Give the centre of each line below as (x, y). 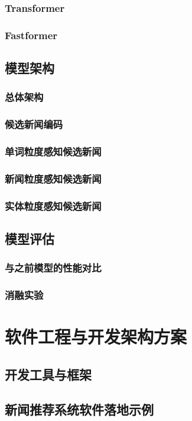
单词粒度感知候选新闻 (53, 152)
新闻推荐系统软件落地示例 (79, 409)
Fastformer (31, 35)
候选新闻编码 (34, 124)
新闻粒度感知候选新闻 (53, 178)
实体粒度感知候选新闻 (53, 205)
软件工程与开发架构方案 (96, 337)
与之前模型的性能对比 (53, 268)
